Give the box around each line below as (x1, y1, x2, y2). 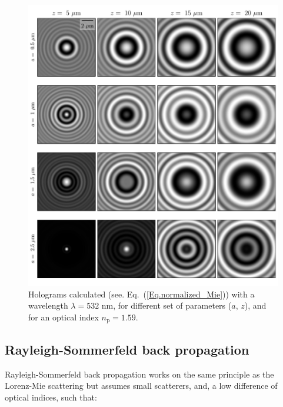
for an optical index (28, 310, 99, 323)
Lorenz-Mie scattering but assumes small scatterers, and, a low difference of (5, 379, 278, 392)
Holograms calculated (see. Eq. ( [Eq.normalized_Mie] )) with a (28, 287, 255, 300)
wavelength (28, 299, 68, 312)
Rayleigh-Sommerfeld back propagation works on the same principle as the (5, 368, 274, 380)
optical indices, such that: (5, 391, 97, 403)
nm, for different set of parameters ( (101, 299, 232, 312)
